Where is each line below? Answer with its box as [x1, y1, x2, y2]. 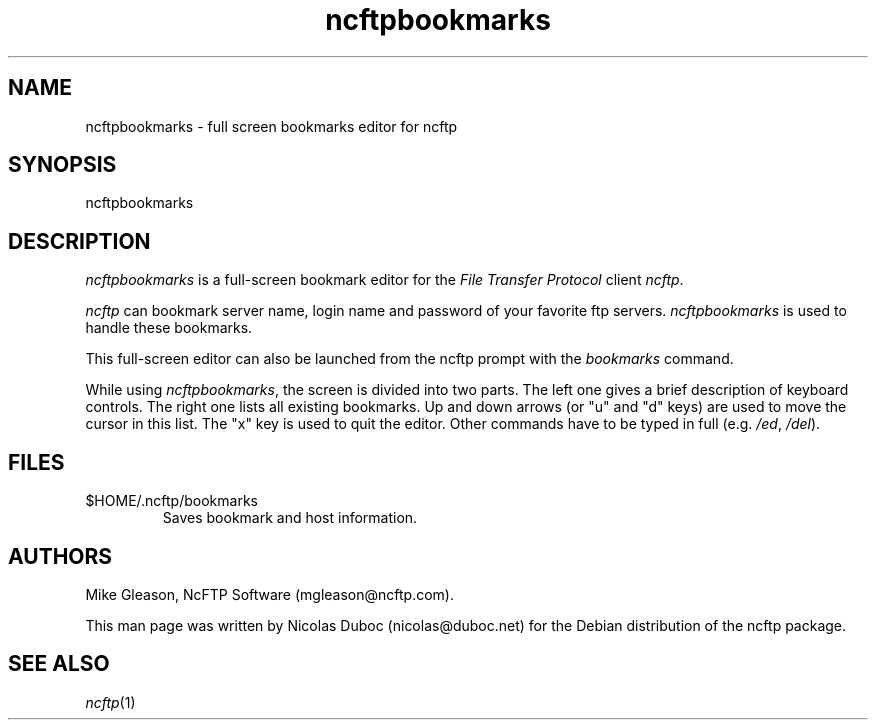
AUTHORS [8, 543, 113, 569]
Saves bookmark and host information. [162, 509, 418, 527]
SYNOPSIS [8, 152, 117, 178]
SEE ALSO [8, 651, 110, 677]
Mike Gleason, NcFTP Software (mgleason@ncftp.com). [85, 585, 455, 603]
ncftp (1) [85, 693, 136, 711]
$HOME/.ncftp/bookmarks [85, 492, 258, 510]
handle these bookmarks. [85, 319, 253, 337]
